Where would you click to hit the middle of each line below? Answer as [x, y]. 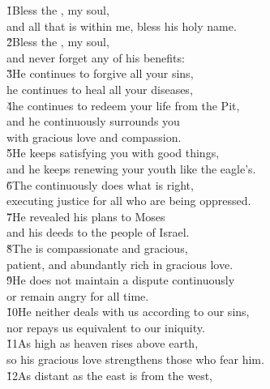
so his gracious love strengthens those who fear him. [135, 359]
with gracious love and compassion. [94, 137]
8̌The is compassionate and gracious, [97, 248]
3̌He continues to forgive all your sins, [100, 73]
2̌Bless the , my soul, [58, 42]
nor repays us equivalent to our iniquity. [106, 327]
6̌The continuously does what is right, [100, 184]
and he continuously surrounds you [93, 121]
